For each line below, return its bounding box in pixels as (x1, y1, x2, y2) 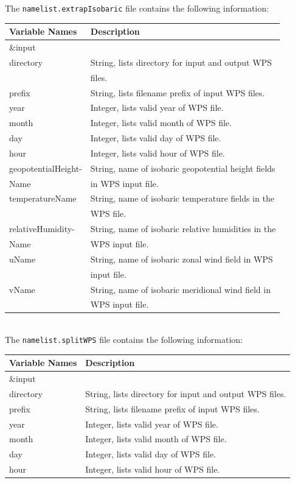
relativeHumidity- (9, 222, 75, 235)
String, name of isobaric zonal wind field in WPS (90, 252, 273, 265)
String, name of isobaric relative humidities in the (90, 222, 276, 235)
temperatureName (9, 192, 77, 205)
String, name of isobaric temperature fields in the (90, 192, 274, 205)
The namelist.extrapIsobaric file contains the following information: (5, 2, 269, 14)
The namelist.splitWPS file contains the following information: (5, 333, 243, 346)
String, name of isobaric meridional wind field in (90, 283, 271, 295)
